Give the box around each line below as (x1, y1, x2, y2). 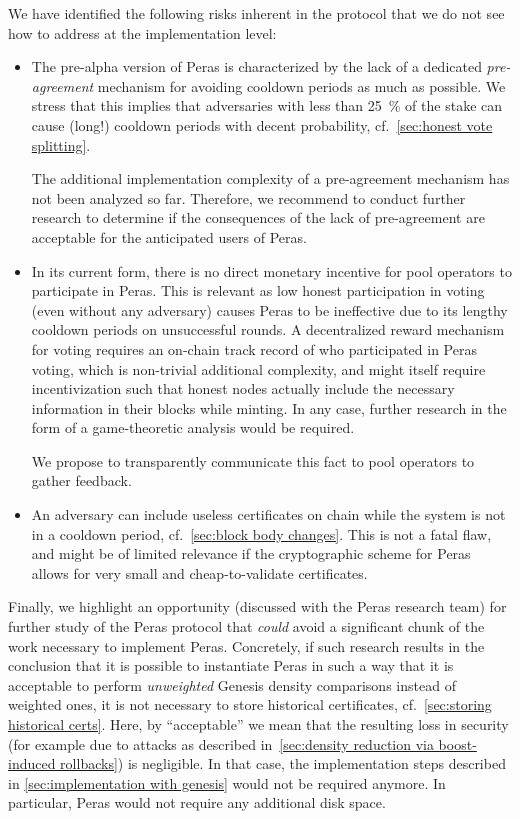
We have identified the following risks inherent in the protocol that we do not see (8, 3, 505, 23)
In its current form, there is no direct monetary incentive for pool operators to (31, 260, 512, 281)
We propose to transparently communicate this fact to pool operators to (31, 450, 475, 471)
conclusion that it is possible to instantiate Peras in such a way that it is (8, 655, 454, 676)
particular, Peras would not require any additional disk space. (8, 792, 386, 813)
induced (8, 753, 56, 774)
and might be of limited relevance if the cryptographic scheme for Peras (31, 543, 471, 564)
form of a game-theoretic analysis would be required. (31, 417, 355, 438)
